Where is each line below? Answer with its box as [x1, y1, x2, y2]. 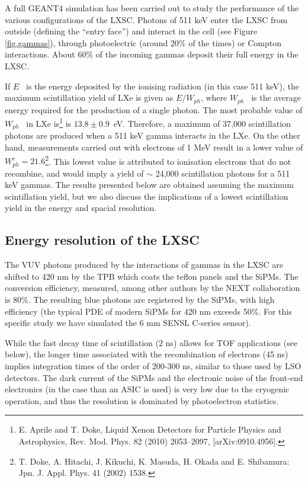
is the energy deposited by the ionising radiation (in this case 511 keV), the [26, 79, 299, 92]
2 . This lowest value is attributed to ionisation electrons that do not [45, 153, 291, 167]
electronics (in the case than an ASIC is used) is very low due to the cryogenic [5, 383, 290, 395]
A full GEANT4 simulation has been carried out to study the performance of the [5, 2, 299, 14]
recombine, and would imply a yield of [5, 167, 144, 179]
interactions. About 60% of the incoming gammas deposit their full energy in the [5, 48, 299, 60]
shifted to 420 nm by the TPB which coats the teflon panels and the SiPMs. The [5, 270, 299, 282]
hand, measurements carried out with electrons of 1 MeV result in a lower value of [5, 140, 303, 153]
